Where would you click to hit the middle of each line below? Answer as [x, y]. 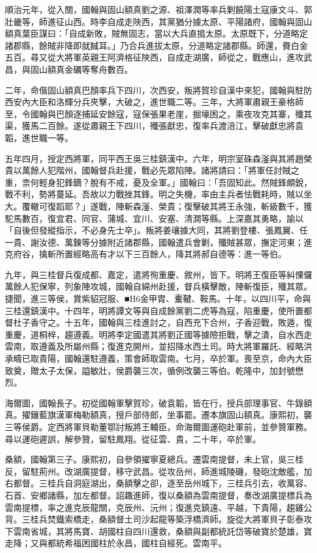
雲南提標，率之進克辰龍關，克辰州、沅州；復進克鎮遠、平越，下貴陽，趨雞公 [158, 507]
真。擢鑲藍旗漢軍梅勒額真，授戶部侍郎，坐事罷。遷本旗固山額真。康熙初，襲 [158, 415]
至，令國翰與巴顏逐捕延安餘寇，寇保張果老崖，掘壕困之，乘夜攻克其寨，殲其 [158, 113]
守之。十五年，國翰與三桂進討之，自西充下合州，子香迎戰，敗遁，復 [175, 322]
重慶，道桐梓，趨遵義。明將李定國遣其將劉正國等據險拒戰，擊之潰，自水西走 [158, 334]
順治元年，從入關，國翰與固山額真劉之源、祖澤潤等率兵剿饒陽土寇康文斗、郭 [158, 9]
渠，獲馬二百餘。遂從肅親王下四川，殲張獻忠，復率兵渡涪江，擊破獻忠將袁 [154, 126]
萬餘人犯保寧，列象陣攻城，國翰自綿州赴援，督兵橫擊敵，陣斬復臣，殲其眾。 [158, 286]
